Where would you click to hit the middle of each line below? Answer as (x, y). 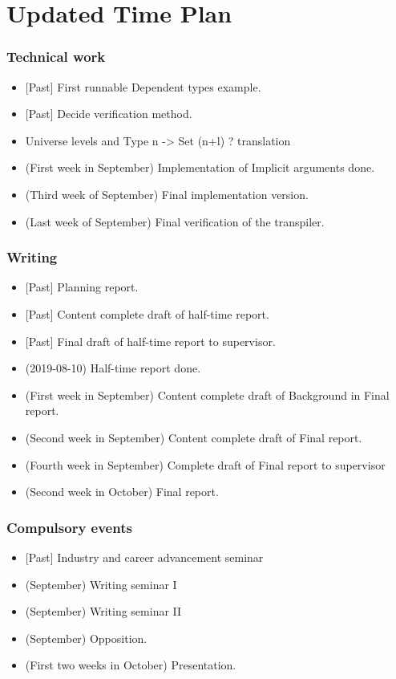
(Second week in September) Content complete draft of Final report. (194, 437)
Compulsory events (69, 527)
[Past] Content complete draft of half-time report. (147, 313)
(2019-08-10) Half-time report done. (113, 368)
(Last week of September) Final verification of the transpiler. (175, 221)
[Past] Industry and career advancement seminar (144, 557)
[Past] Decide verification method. (109, 114)
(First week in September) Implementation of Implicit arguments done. (200, 167)
